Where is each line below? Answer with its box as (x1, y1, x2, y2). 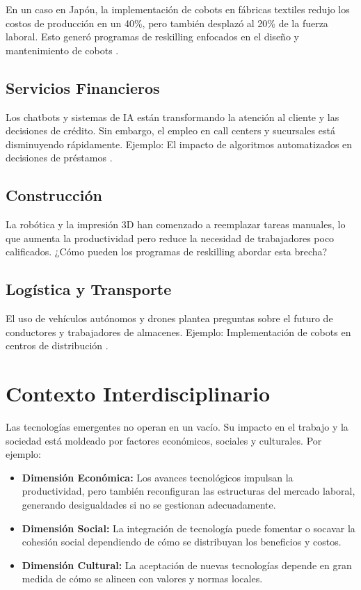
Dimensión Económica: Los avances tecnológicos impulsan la (22, 470, 294, 484)
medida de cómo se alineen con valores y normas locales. (22, 571, 263, 586)
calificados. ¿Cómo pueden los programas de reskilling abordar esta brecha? (6, 244, 328, 259)
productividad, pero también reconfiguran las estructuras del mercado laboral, (22, 484, 355, 498)
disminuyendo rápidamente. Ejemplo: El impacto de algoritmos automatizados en (6, 136, 353, 151)
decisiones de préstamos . (6, 150, 113, 165)
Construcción (6, 184, 102, 206)
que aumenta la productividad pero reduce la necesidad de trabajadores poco (6, 230, 335, 245)
